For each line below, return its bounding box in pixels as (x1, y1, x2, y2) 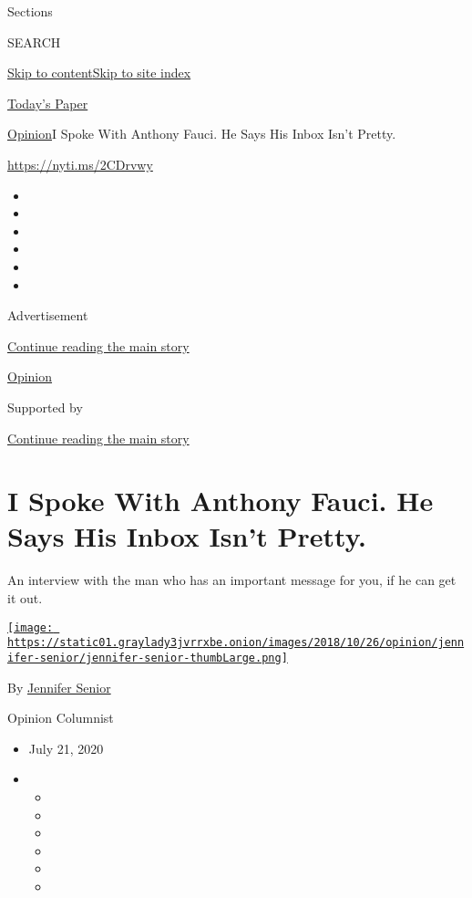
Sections (7, 2, 53, 20)
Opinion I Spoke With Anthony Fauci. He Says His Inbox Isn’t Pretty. (7, 124, 396, 143)
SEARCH (7, 32, 61, 51)
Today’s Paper (7, 93, 88, 112)
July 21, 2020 (28, 738, 104, 757)
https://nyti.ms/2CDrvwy (7, 154, 153, 173)
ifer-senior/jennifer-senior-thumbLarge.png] (7, 651, 288, 664)
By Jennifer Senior (7, 677, 111, 696)
